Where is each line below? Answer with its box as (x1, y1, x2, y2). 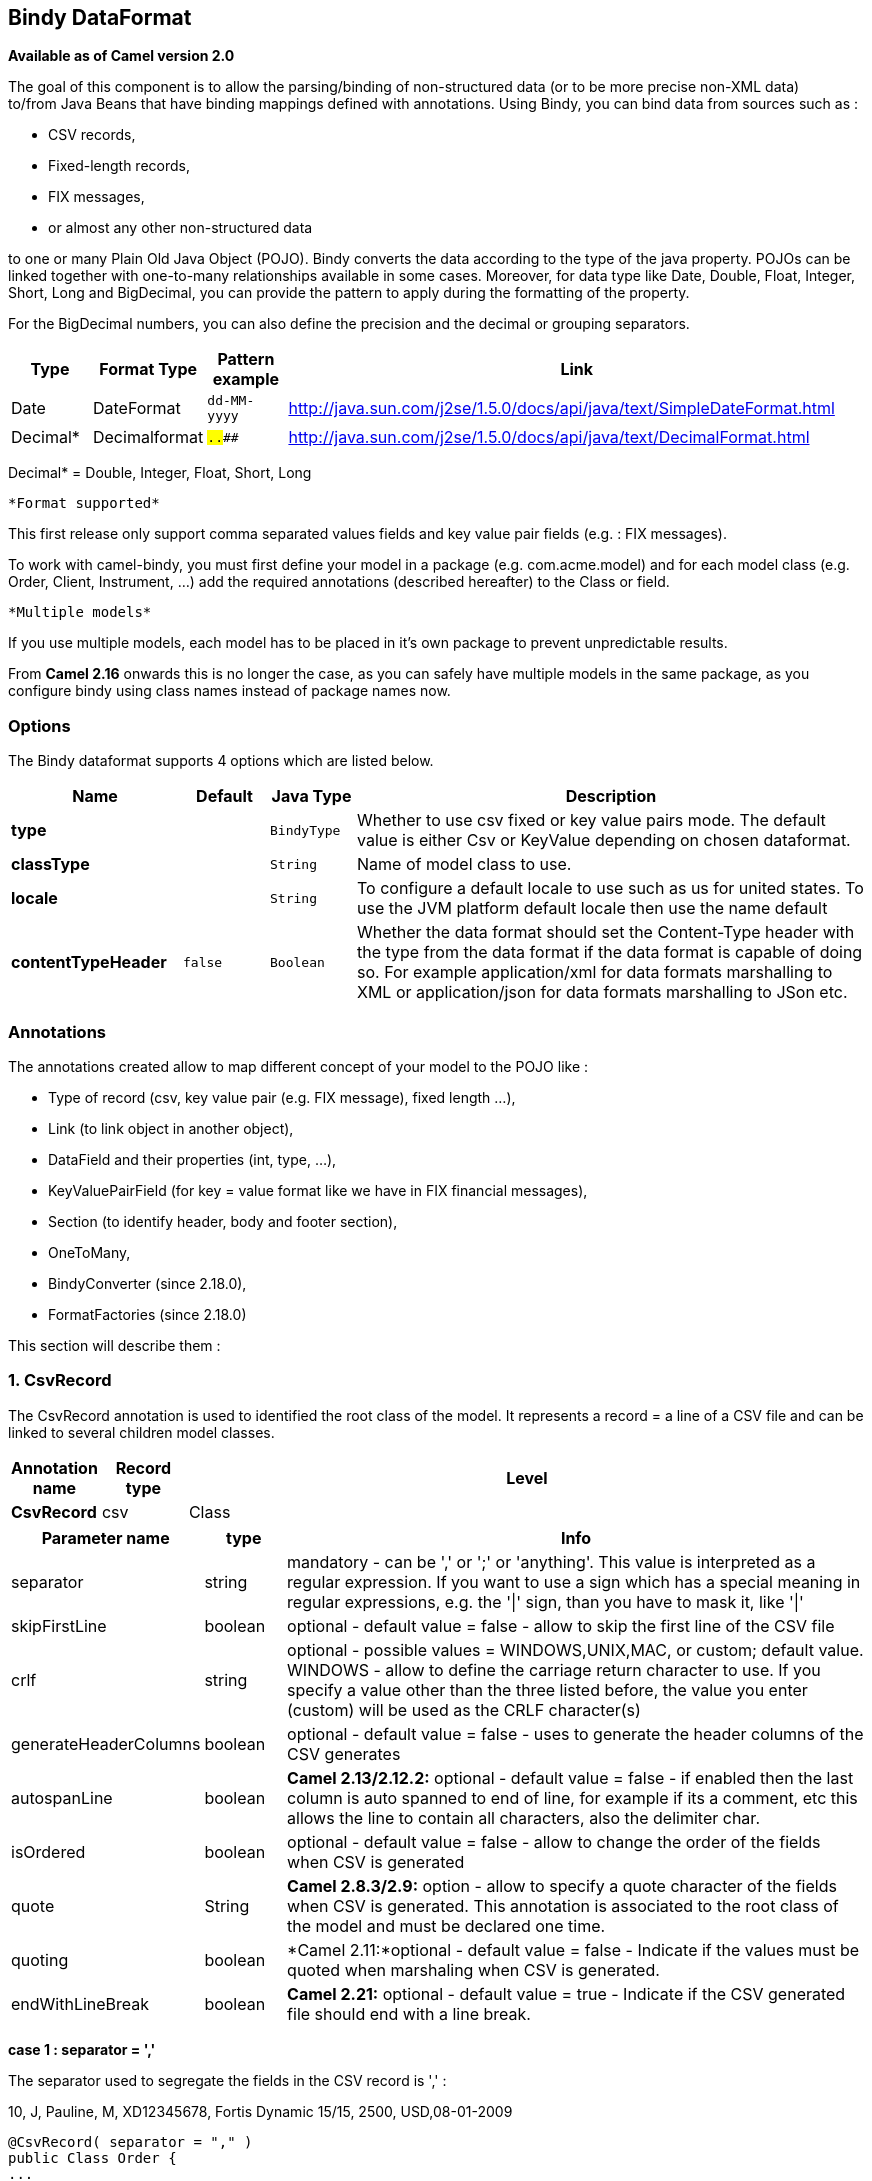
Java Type (271, 786, 352, 807)
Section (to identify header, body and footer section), (48, 1212, 398, 1230)
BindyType (270, 822, 341, 838)
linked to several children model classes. (8, 1423, 275, 1441)
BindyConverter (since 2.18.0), (48, 1274, 247, 1292)
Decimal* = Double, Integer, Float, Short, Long (8, 464, 312, 482)
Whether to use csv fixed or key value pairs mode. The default (357, 810, 826, 831)
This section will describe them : (8, 1336, 221, 1354)
